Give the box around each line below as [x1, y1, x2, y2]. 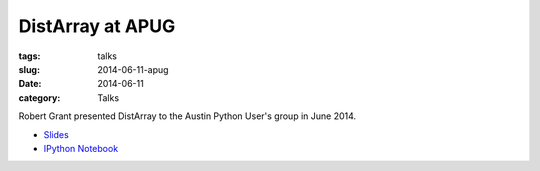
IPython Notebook [43, 142, 119, 154]
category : [18, 91, 61, 104]
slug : [18, 63, 40, 75]
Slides [43, 128, 69, 140]
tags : [18, 50, 41, 62]
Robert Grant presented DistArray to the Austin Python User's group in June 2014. [18, 110, 357, 122]
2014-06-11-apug [97, 63, 169, 75]
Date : [18, 78, 42, 90]
